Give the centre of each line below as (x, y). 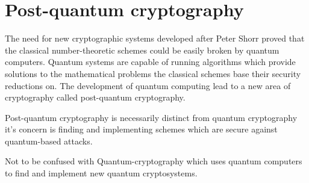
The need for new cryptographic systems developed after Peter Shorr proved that (155, 38)
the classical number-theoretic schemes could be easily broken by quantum (142, 50)
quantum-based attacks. (49, 141)
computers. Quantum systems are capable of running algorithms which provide (150, 62)
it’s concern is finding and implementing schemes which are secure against (141, 129)
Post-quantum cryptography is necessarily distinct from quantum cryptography (151, 117)
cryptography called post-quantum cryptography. (95, 97)
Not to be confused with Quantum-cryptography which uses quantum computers (154, 161)
